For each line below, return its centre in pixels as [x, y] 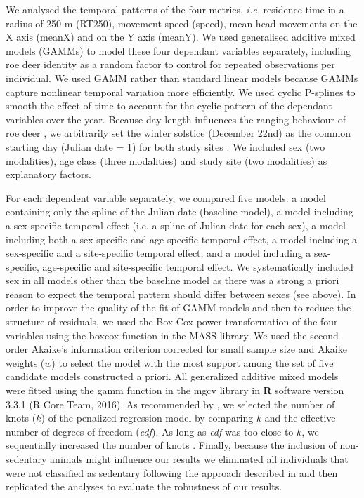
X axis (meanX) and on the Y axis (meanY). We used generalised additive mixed [181, 37]
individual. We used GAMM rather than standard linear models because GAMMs [182, 78]
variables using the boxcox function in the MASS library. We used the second [172, 335]
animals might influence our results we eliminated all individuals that [199, 459]
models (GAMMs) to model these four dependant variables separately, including [178, 50]
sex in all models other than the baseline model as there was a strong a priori [173, 280]
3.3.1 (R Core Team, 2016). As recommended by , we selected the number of [170, 404]
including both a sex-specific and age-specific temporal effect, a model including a [181, 239]
